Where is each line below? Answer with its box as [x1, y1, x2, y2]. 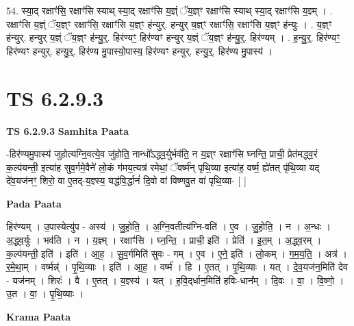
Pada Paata [6, 196, 62, 210]
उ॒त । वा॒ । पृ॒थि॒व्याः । [6, 286, 84, 301]
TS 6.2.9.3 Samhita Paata [6, 123, 129, 138]
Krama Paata [6, 310, 71, 324]
